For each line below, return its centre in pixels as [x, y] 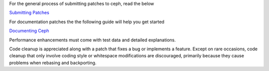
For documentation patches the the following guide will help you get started [87, 22]
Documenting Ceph [29, 31]
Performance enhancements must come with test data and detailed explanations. [93, 40]
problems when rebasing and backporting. [53, 63]
